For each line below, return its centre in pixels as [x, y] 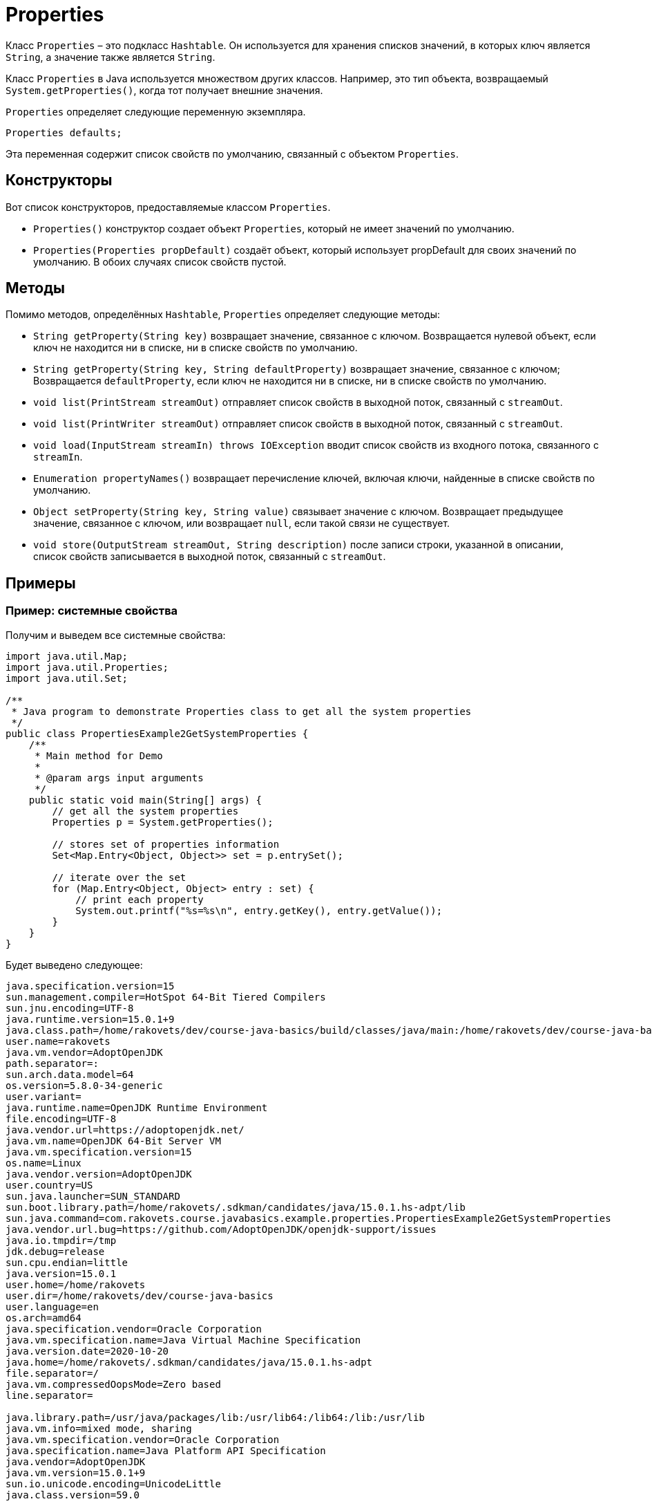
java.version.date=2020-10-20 [87, 1351]
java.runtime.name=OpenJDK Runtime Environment [137, 1107]
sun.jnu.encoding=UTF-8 [70, 1008]
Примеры [41, 583]
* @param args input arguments [119, 778]
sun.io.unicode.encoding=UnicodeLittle [113, 1484]
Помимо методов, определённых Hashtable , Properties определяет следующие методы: [223, 315]
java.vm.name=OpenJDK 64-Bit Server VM [113, 1141]
